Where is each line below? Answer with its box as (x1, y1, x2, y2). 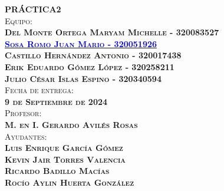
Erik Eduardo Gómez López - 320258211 (5, 60, 174, 73)
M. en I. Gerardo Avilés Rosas (5, 118, 138, 130)
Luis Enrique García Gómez (5, 141, 123, 154)
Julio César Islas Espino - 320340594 (5, 72, 162, 84)
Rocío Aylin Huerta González (5, 176, 134, 188)
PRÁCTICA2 (5, 3, 61, 15)
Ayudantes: (5, 130, 47, 142)
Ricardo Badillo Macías (5, 164, 110, 177)
